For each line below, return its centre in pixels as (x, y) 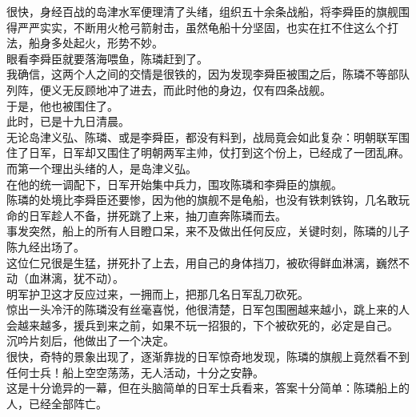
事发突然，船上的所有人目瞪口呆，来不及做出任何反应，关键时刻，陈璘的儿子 (208, 231)
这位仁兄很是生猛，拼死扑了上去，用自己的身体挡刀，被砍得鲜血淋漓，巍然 (202, 262)
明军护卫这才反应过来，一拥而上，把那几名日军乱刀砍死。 (158, 293)
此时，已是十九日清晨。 (68, 121)
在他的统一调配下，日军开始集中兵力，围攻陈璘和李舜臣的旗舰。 (174, 184)
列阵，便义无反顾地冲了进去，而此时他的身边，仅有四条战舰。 (169, 89)
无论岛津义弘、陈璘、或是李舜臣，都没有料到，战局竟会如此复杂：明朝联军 (202, 136)
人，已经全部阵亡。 (57, 403)
